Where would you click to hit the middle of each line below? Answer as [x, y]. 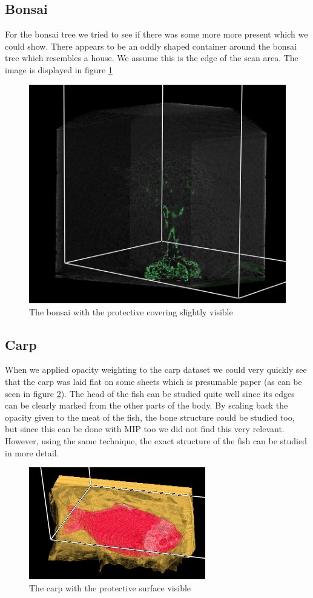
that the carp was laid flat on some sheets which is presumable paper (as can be [153, 381]
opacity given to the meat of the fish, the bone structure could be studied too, [150, 417]
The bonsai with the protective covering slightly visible [131, 311]
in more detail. [32, 452]
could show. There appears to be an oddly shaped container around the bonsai [151, 46]
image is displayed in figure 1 [59, 69]
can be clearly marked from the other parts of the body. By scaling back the [147, 405]
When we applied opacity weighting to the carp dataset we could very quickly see [156, 370]
